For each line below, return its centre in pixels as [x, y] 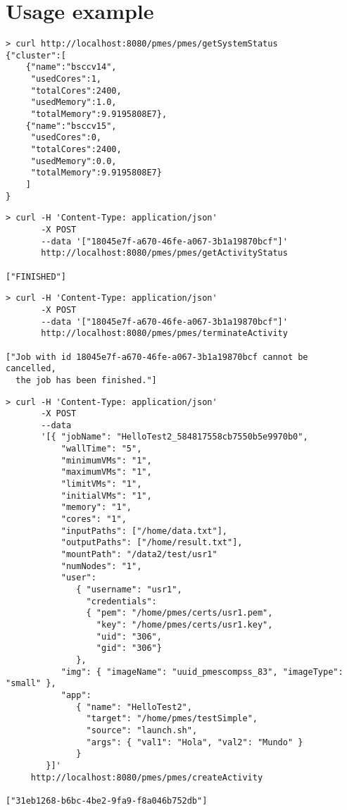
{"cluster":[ [36, 55]
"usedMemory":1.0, [74, 102]
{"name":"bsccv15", [71, 126]
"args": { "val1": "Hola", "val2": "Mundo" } [195, 742]
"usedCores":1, [66, 79]
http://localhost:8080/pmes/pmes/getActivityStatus [164, 253]
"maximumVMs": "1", [106, 472]
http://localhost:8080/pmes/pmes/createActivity [147, 777]
